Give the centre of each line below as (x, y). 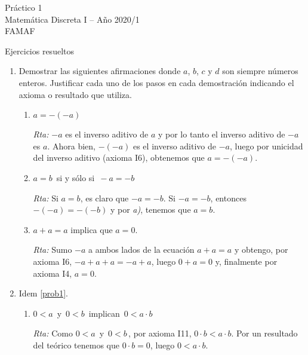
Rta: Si (46, 198)
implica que (92, 229)
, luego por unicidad (266, 146)
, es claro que (104, 198)
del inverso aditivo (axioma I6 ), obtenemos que (119, 157)
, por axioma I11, (160, 333)
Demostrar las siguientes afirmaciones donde (100, 71)
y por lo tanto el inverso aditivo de (221, 134)
